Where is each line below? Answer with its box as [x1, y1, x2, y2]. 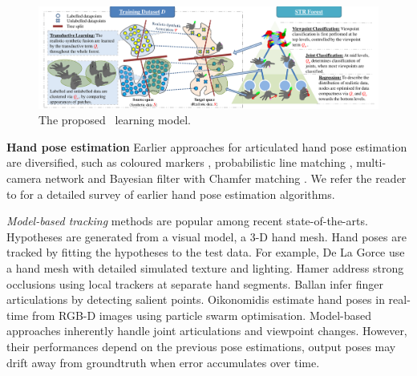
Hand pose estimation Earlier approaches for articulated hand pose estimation [6, 138, 407, 155]
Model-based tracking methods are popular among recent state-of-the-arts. [6, 212, 368, 229]
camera [6, 170, 42, 187]
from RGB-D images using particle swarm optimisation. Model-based [31, 306, 371, 323]
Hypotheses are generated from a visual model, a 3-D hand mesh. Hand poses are [6, 228, 407, 245]
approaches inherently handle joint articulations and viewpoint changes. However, [6, 322, 407, 339]
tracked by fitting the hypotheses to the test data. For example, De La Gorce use [6, 244, 405, 261]
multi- [356, 154, 387, 171]
